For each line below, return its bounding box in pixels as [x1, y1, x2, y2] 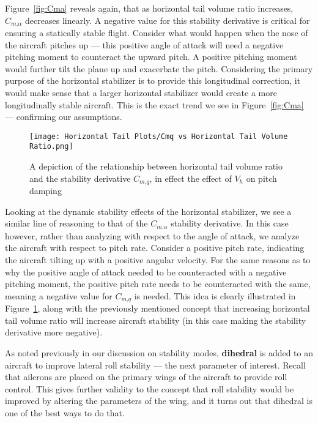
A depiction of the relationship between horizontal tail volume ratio [29, 160, 283, 173]
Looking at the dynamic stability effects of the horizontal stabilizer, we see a [5, 204, 292, 217]
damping [29, 184, 62, 197]
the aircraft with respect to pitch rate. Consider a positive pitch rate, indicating [5, 241, 305, 254]
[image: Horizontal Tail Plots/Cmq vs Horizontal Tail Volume [29, 132, 288, 141]
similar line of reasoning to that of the [5, 217, 148, 230]
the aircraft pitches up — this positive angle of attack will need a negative [5, 38, 284, 51]
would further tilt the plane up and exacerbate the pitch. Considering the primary [5, 62, 313, 75]
